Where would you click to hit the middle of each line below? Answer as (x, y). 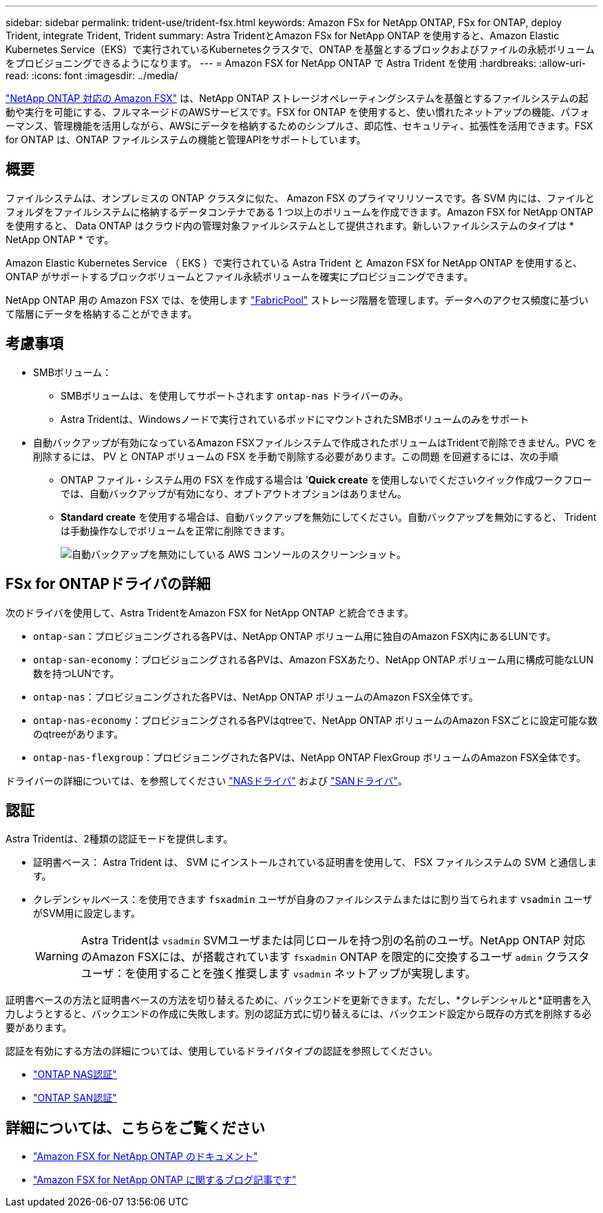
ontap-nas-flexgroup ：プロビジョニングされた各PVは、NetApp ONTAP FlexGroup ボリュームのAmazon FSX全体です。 (309, 757)
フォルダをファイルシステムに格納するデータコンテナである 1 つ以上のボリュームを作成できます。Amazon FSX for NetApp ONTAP (299, 211)
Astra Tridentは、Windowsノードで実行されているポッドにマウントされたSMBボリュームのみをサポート (295, 419)
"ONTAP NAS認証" (75, 1075)
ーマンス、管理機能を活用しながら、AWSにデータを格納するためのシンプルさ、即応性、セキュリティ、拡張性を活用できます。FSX (299, 126)
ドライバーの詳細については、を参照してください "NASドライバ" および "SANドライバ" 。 (207, 780)
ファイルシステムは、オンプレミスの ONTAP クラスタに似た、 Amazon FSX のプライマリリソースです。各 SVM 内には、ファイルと (300, 198)
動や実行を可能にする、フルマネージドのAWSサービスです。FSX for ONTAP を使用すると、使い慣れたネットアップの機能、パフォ (298, 112)
